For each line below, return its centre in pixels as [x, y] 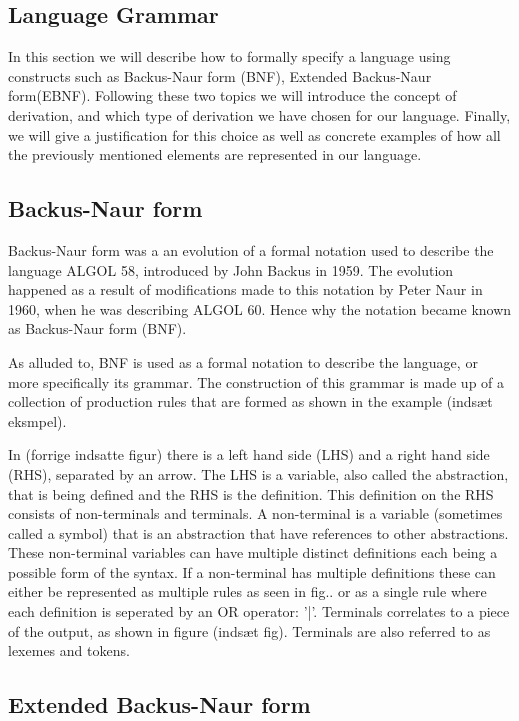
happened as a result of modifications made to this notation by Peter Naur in [245, 289]
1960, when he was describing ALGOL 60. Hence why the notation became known [260, 308]
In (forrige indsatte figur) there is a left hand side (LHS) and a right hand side [249, 454]
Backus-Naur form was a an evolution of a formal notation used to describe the [251, 249]
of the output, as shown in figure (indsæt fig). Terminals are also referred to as [249, 630]
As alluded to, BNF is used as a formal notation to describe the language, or [243, 361]
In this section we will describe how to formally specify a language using [229, 56]
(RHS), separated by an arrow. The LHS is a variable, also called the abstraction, [258, 473]
